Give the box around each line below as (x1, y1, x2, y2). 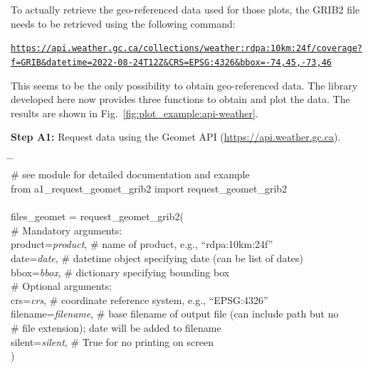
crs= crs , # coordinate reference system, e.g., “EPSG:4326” (11, 292, 268, 307)
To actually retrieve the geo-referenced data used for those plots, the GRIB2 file (11, 2, 360, 16)
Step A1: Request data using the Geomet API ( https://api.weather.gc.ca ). (11, 129, 341, 144)
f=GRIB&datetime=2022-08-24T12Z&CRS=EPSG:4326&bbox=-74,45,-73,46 (11, 57, 332, 67)
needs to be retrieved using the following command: (11, 16, 236, 31)
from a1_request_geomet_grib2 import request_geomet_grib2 (11, 181, 288, 196)
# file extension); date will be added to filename (11, 320, 221, 335)
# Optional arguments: (11, 278, 112, 293)
